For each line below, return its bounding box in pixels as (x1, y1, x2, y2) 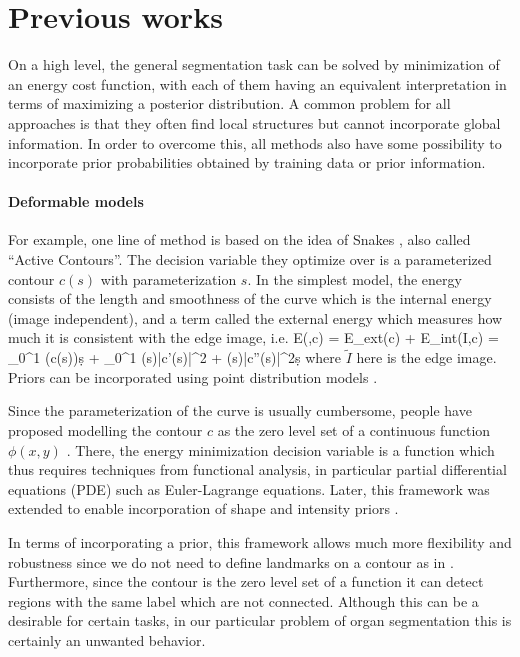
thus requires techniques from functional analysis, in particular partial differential (8, 459, 507, 480)
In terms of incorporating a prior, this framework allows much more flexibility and (8, 532, 512, 553)
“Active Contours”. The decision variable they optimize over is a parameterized (8, 249, 492, 270)
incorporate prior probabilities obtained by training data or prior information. (8, 152, 486, 173)
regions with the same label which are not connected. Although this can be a (8, 590, 479, 611)
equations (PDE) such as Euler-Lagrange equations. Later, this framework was (8, 478, 490, 499)
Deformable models (8, 191, 144, 212)
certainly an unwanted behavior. (8, 629, 206, 650)
